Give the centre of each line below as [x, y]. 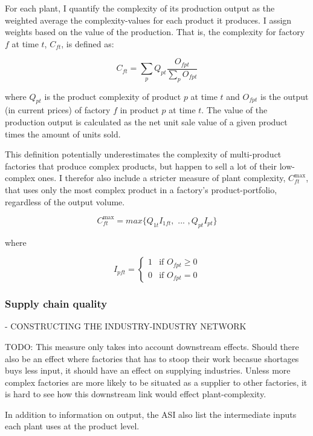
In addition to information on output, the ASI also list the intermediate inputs [151, 414]
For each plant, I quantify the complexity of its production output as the [140, 8]
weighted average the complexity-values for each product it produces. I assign [148, 20]
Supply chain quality [56, 304]
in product [139, 110]
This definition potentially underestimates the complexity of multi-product [143, 154]
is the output [284, 96]
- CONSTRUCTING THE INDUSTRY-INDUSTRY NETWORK [126, 326]
